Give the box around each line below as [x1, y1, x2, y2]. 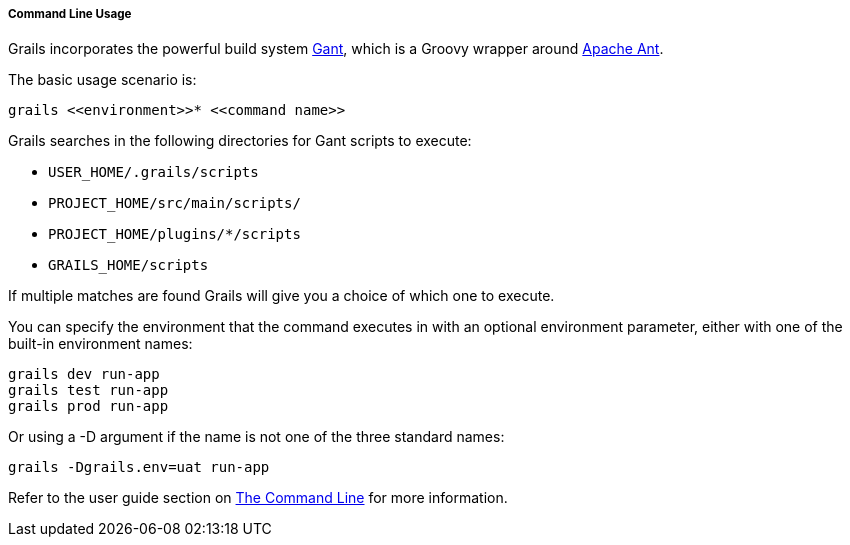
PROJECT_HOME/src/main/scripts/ [48, 195, 301, 212]
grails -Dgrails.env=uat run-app [8, 459, 270, 476]
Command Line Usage [8, 7, 132, 21]
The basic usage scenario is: [8, 71, 197, 89]
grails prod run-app [8, 398, 169, 415]
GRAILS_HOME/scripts [48, 257, 209, 274]
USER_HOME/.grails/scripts [48, 164, 259, 181]
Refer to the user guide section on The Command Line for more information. [8, 489, 508, 507]
